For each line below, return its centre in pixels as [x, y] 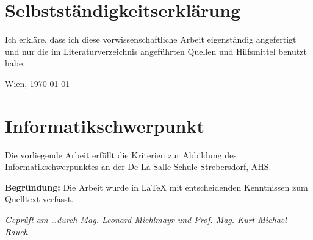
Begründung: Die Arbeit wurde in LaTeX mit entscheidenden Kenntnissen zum [156, 187]
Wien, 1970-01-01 [38, 83]
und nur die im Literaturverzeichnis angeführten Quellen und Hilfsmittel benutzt [156, 51]
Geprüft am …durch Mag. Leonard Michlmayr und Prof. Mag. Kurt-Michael [146, 219]
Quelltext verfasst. [39, 199]
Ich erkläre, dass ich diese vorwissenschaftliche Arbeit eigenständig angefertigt [151, 39]
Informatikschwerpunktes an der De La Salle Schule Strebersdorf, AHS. [138, 167]
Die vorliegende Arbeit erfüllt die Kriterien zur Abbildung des [121, 154]
